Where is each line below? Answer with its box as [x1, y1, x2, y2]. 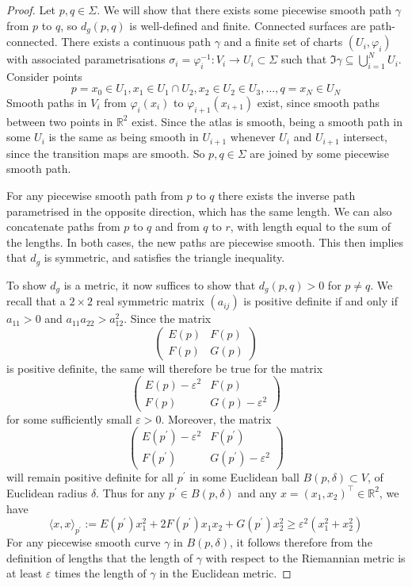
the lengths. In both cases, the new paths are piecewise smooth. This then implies [6, 233, 404, 250]
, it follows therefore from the [230, 533, 372, 550]
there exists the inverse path [218, 186, 356, 203]
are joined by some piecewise [250, 144, 389, 161]
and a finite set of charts [223, 33, 343, 50]
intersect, [343, 129, 387, 145]
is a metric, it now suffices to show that [63, 276, 256, 293]
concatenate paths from [6, 218, 120, 235]
